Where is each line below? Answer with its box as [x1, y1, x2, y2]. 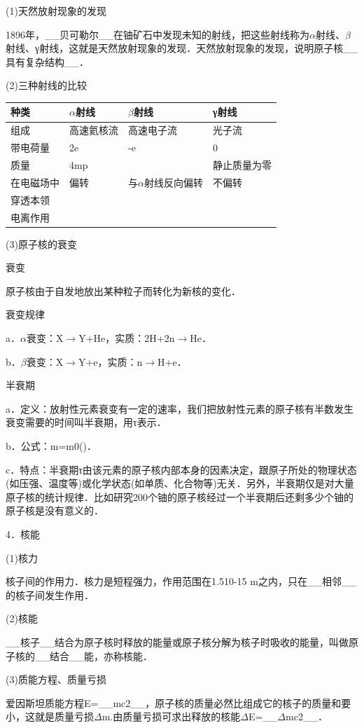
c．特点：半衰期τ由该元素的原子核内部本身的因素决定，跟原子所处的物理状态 [6, 462, 357, 476]
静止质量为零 [212, 158, 272, 172]
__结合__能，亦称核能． [34, 648, 153, 663]
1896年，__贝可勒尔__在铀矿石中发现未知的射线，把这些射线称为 [6, 27, 309, 41]
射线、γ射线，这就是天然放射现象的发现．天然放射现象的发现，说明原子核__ [6, 41, 358, 55]
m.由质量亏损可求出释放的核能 [101, 709, 241, 724]
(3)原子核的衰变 [6, 236, 77, 251]
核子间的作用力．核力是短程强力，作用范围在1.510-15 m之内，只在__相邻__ [6, 574, 356, 589]
